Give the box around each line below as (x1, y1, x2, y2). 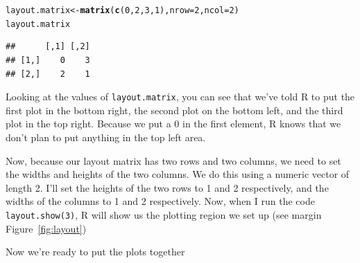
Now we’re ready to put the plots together (6, 244, 185, 259)
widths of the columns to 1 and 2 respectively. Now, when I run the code (6, 194, 315, 208)
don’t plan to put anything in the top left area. (6, 129, 206, 144)
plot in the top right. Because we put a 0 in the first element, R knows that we (6, 116, 341, 131)
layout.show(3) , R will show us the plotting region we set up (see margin (6, 207, 322, 221)
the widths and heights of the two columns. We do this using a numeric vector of (6, 167, 350, 181)
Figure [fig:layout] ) (6, 221, 87, 235)
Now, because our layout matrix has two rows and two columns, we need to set (6, 153, 341, 167)
